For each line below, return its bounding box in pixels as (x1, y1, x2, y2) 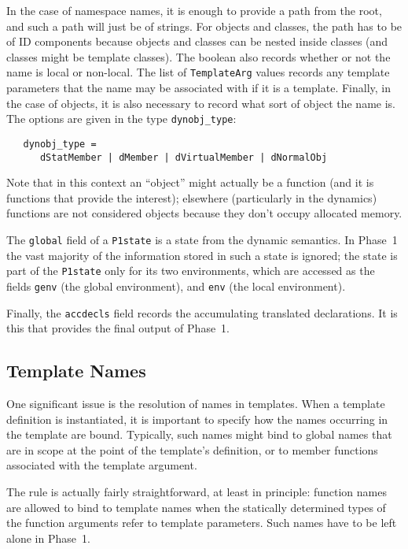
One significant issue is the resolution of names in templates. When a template (6, 395, 385, 411)
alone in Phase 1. (6, 529, 90, 546)
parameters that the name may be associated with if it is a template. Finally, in (6, 80, 391, 96)
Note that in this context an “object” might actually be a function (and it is (6, 174, 374, 191)
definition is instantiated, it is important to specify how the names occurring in (6, 410, 388, 427)
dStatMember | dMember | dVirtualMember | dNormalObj (39, 151, 328, 163)
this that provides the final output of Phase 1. (6, 320, 230, 336)
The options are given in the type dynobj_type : (6, 110, 237, 127)
